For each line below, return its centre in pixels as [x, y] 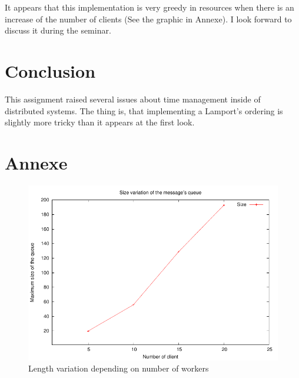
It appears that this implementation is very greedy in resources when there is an [149, 7]
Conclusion [50, 70]
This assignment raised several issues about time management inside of [133, 99]
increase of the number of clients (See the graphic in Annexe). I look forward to [148, 19]
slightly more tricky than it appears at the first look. [100, 122]
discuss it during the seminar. [58, 30]
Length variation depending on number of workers [119, 368]
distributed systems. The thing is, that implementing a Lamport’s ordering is [144, 110]
